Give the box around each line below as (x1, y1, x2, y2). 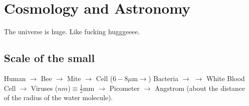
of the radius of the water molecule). (4, 92, 113, 103)
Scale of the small (4, 50, 95, 65)
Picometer (109, 83, 140, 93)
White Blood (206, 73, 245, 83)
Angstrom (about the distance (155, 83, 245, 93)
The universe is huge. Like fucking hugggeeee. (4, 26, 140, 37)
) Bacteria (148, 73, 179, 83)
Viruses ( (31, 83, 58, 93)
